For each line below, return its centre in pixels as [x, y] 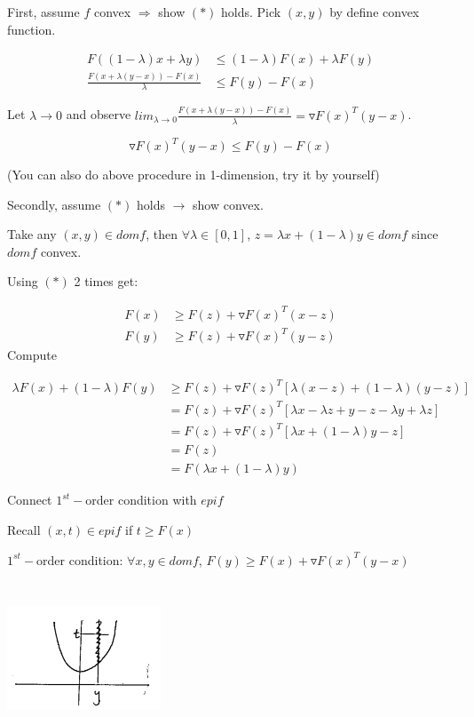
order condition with [141, 500]
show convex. [228, 204]
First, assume [43, 12]
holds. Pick [251, 12]
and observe [99, 114]
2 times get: [106, 281]
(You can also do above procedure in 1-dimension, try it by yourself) [194, 175]
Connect [30, 500]
